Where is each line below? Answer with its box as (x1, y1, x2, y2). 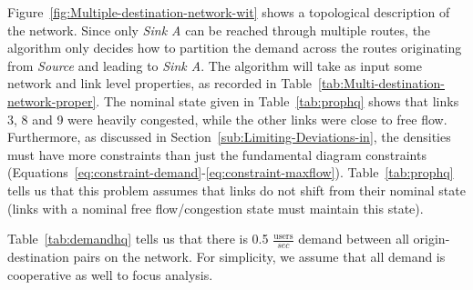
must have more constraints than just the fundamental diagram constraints (7, 145, 427, 164)
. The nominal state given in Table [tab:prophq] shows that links (96, 91, 459, 110)
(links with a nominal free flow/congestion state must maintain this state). (7, 198, 424, 217)
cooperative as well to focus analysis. (7, 265, 213, 284)
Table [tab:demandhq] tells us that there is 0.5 (7, 229, 269, 248)
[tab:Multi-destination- (318, 74, 445, 93)
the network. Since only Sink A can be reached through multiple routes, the (7, 20, 431, 39)
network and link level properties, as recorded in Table (7, 74, 313, 93)
